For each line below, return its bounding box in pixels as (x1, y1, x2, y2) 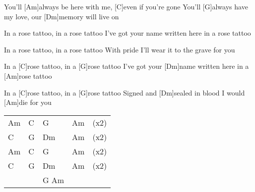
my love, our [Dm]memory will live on (4, 11, 119, 21)
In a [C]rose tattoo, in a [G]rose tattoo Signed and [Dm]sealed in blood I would (4, 87, 245, 97)
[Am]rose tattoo (4, 70, 52, 81)
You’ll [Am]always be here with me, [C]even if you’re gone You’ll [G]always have (4, 1, 248, 11)
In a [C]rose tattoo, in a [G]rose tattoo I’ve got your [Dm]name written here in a (4, 61, 249, 71)
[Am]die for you (4, 97, 52, 107)
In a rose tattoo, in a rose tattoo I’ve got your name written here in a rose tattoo (4, 28, 251, 38)
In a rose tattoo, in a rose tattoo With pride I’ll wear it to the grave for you (4, 44, 235, 54)
